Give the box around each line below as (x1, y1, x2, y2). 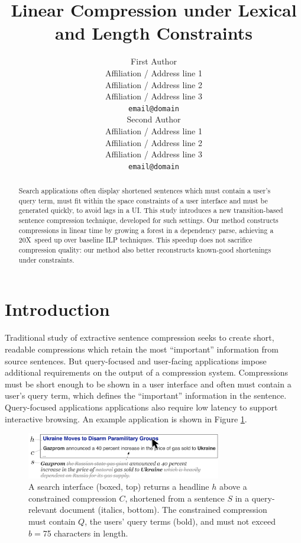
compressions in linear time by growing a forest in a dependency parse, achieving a (18, 225, 274, 235)
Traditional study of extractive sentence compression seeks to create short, (5, 331, 274, 344)
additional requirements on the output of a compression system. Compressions (5, 366, 289, 379)
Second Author (127, 113, 181, 125)
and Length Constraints (55, 21, 253, 45)
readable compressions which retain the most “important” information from (5, 342, 279, 355)
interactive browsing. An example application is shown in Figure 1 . (5, 412, 247, 425)
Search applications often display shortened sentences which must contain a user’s (18, 186, 271, 196)
